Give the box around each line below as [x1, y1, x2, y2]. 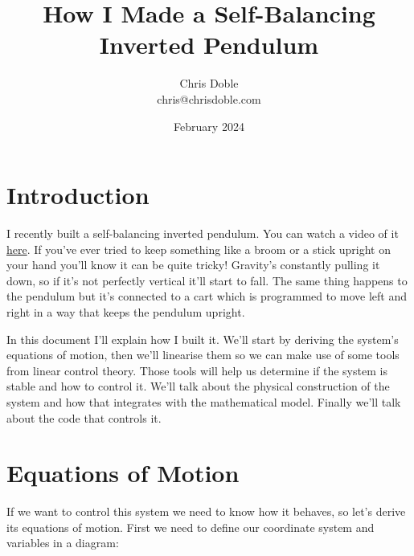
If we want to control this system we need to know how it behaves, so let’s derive [6, 503, 406, 520]
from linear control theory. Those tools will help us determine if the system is [6, 362, 387, 378]
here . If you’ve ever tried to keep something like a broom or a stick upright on [6, 240, 391, 257]
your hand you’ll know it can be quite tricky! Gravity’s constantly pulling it [6, 256, 380, 273]
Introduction [6, 178, 150, 211]
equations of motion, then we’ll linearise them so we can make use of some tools [6, 346, 400, 363]
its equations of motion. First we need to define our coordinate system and [6, 518, 375, 535]
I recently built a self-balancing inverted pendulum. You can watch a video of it [6, 225, 399, 242]
